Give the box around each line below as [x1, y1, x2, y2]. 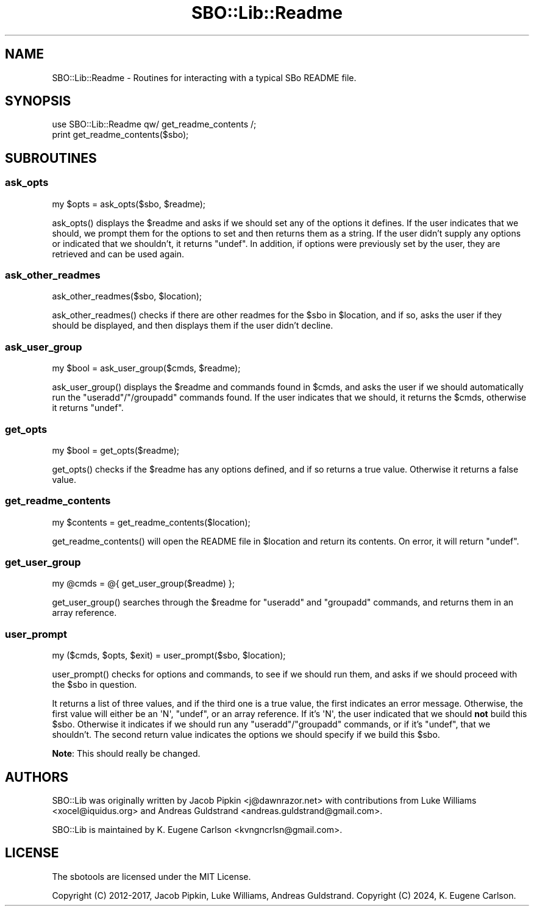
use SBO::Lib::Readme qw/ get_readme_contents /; [52, 119, 257, 130]
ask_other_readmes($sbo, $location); [52, 291, 202, 302]
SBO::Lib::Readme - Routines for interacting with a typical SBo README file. [52, 72, 357, 83]
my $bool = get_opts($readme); [52, 445, 180, 455]
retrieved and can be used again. [52, 248, 184, 259]
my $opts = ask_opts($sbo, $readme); [52, 198, 206, 209]
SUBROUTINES [5, 150, 97, 166]
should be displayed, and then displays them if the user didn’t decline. [52, 320, 333, 331]
